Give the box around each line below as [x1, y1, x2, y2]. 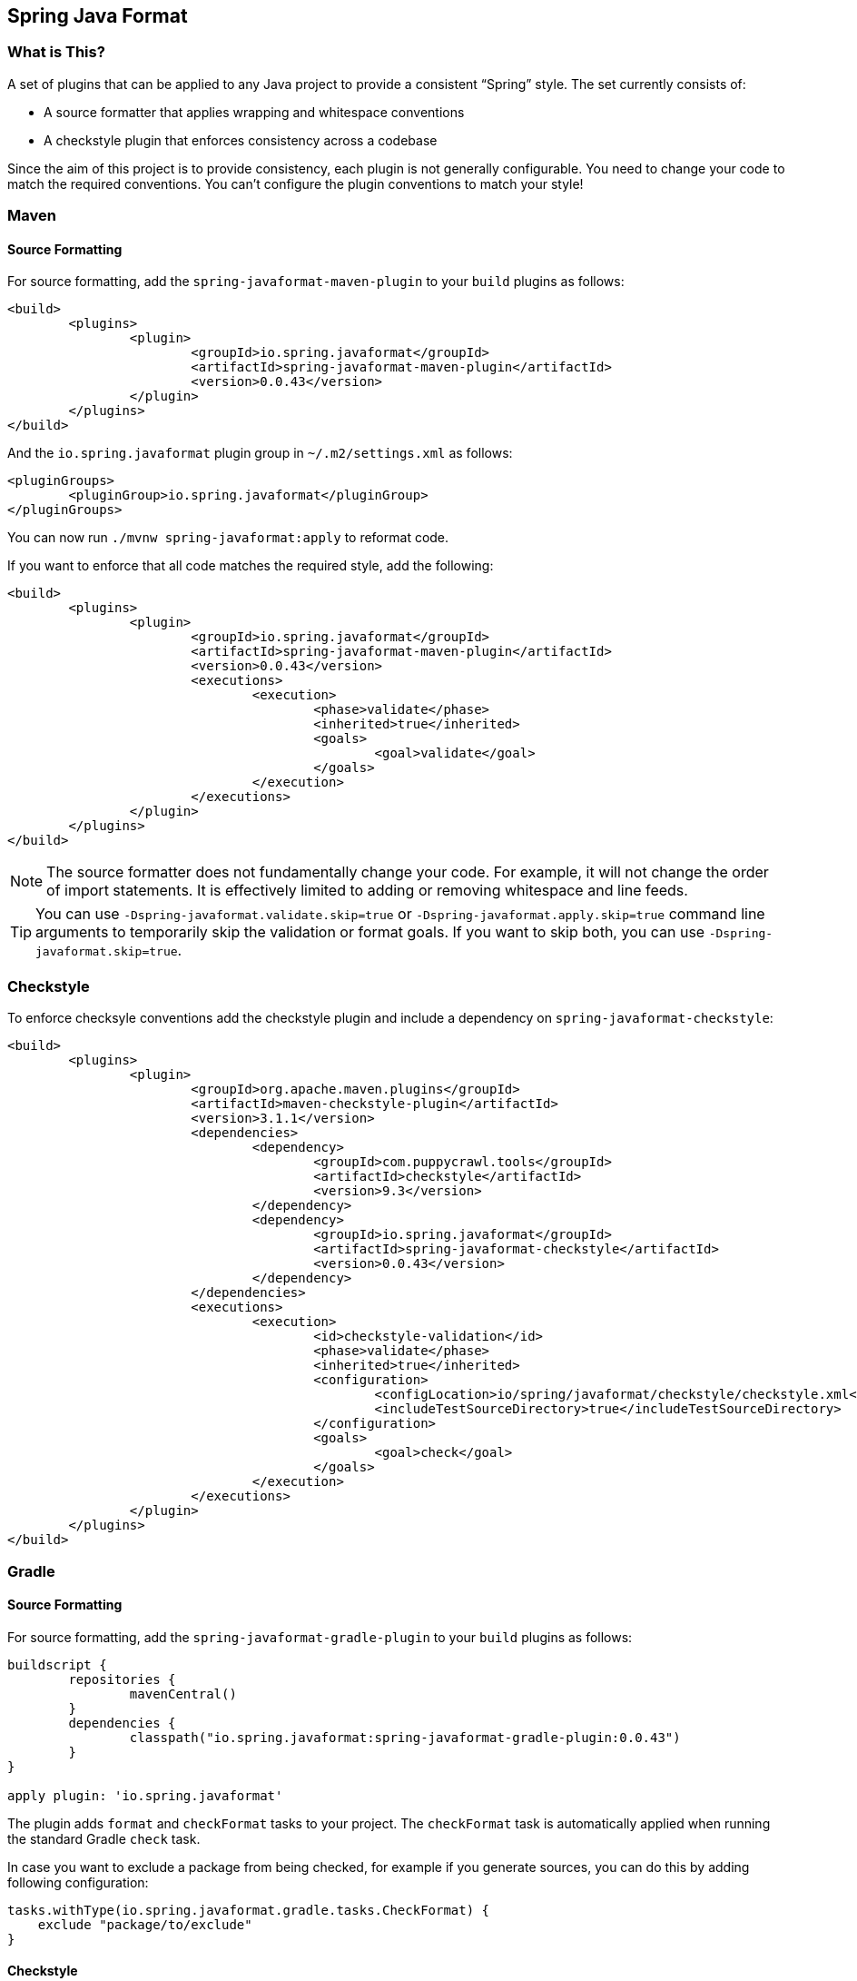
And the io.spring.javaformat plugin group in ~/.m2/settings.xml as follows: [7, 445, 513, 461]
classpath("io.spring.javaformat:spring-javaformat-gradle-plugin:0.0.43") [129, 1729, 681, 1745]
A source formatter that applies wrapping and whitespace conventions [44, 104, 465, 120]
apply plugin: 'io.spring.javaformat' [7, 1788, 283, 1803]
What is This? [7, 43, 105, 62]
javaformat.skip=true [35, 945, 178, 959]
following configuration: [7, 1874, 149, 1890]
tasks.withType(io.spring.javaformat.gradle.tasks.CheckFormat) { [7, 1902, 490, 1917]
